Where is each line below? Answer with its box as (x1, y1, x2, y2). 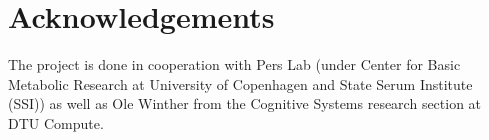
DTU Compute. (8, 112, 104, 133)
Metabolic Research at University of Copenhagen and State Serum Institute (8, 73, 473, 94)
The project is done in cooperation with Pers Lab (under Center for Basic (8, 54, 461, 75)
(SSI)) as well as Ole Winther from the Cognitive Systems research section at (8, 93, 482, 114)
